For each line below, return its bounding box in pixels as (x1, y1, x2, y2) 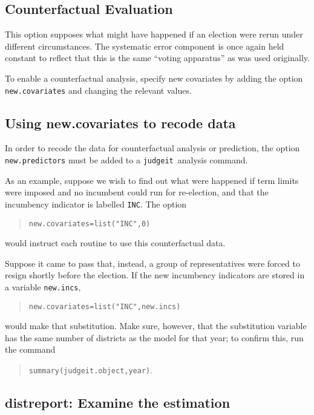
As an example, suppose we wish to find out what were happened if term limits (5, 174, 299, 186)
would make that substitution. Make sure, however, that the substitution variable (5, 319, 307, 332)
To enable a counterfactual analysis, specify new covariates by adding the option (5, 71, 303, 84)
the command (5, 343, 56, 356)
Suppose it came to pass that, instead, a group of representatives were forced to (5, 257, 300, 269)
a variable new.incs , (5, 280, 81, 293)
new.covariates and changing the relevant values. (5, 83, 192, 96)
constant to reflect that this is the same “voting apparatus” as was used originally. (5, 51, 310, 64)
